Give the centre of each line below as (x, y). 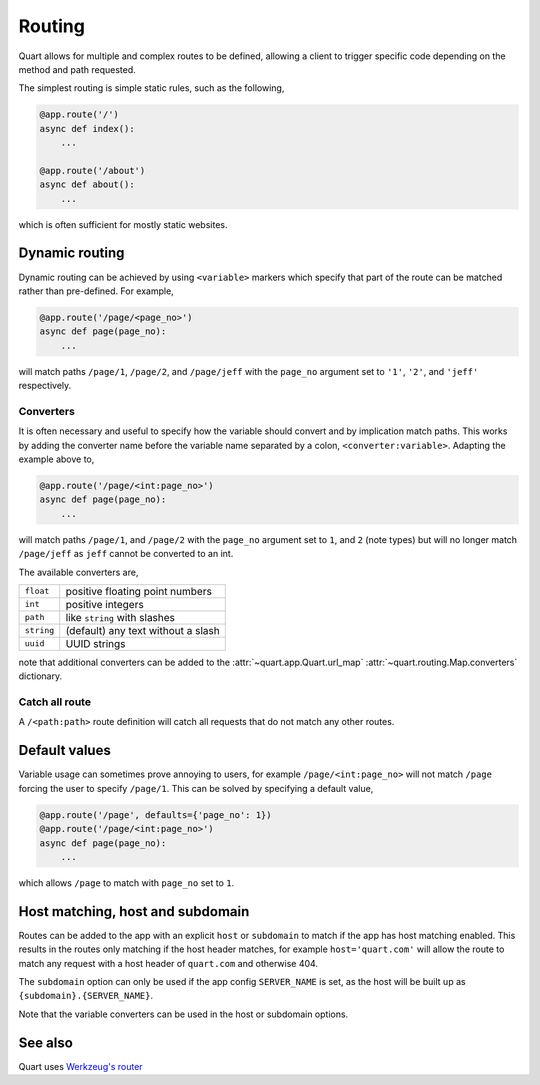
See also (46, 1042)
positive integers (104, 604)
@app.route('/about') (92, 170)
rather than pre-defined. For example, (96, 291)
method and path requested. (77, 69)
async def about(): (87, 184)
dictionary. (40, 676)
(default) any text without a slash (142, 630)
